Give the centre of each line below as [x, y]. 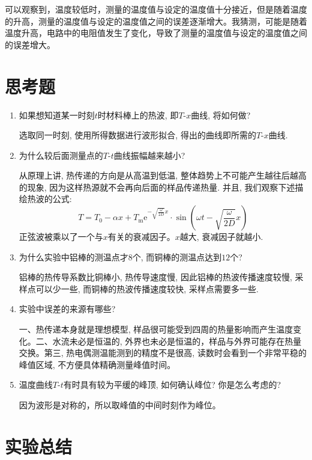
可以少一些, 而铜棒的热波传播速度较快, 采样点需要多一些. [147, 288]
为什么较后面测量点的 [61, 155]
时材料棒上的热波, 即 [138, 115]
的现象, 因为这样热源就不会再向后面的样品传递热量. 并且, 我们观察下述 [157, 187]
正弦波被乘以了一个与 [61, 237]
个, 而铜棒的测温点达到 [177, 256]
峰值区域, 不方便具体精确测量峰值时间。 [97, 364]
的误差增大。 [30, 44]
